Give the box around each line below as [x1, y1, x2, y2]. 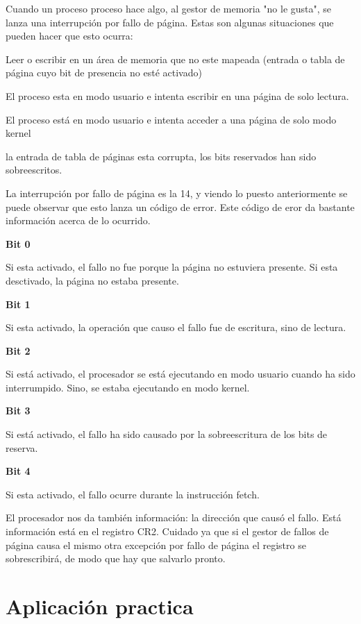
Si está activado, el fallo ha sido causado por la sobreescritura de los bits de [6, 427, 328, 441]
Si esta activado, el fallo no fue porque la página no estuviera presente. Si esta [6, 260, 338, 274]
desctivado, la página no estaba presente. [6, 273, 179, 287]
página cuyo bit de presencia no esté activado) [6, 65, 202, 80]
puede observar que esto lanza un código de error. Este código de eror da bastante [6, 199, 355, 214]
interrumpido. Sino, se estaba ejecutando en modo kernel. [6, 380, 250, 394]
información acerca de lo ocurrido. [6, 213, 151, 228]
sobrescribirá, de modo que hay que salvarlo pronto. [6, 551, 226, 566]
